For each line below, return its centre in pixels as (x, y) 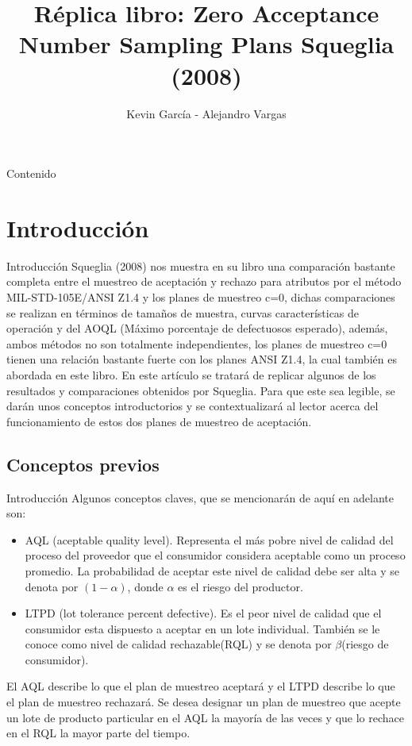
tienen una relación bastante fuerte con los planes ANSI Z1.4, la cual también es (202, 359)
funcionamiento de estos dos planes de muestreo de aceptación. (159, 421)
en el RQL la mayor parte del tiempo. (98, 733)
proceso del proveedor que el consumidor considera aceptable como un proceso (215, 555)
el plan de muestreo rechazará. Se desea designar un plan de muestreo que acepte (204, 702)
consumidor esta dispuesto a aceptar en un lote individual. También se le (202, 628)
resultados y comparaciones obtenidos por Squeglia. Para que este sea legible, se (201, 390)
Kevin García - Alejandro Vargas (206, 113)
